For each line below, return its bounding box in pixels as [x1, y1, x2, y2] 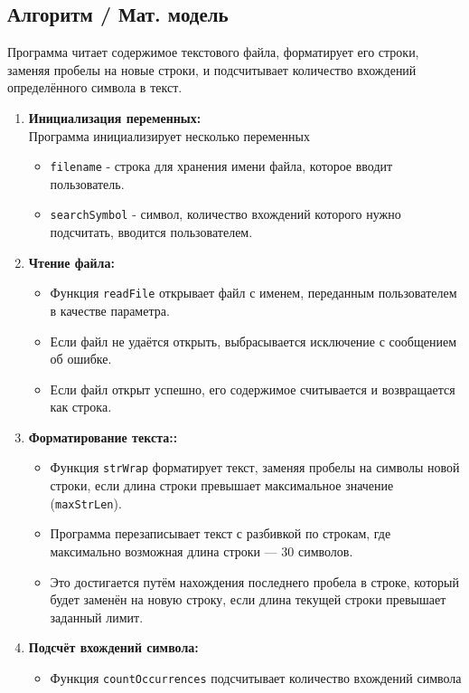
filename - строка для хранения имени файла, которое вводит [50, 157, 393, 176]
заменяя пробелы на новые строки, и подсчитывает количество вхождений [7, 60, 417, 79]
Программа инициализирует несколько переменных [28, 126, 310, 145]
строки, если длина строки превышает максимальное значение [50, 476, 394, 495]
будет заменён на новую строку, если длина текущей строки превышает [50, 590, 446, 609]
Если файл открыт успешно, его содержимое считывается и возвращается [50, 379, 455, 398]
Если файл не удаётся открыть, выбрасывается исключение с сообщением [50, 331, 456, 350]
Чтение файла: [28, 252, 115, 271]
